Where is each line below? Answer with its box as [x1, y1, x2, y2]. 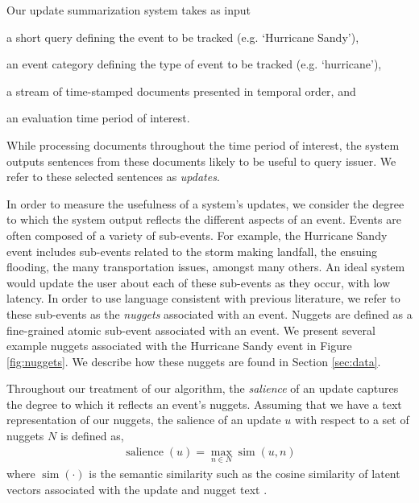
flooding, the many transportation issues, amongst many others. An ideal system [6, 258, 405, 275]
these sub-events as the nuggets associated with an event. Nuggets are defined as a [6, 305, 413, 322]
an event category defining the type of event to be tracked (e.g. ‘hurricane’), [6, 56, 382, 72]
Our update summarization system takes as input [6, 2, 251, 18]
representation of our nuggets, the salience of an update [6, 411, 281, 428]
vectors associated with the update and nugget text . [6, 480, 268, 497]
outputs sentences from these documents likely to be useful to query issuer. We [6, 152, 396, 169]
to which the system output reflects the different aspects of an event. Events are [6, 211, 401, 228]
